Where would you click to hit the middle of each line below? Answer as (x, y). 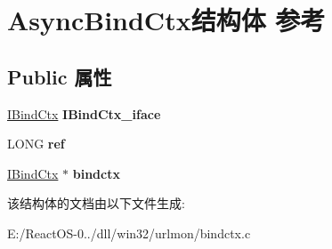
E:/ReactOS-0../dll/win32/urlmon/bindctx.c (129, 233)
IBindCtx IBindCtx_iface (84, 113)
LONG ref (36, 144)
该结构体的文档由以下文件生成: (96, 203)
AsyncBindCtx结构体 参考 (166, 20)
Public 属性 (60, 76)
